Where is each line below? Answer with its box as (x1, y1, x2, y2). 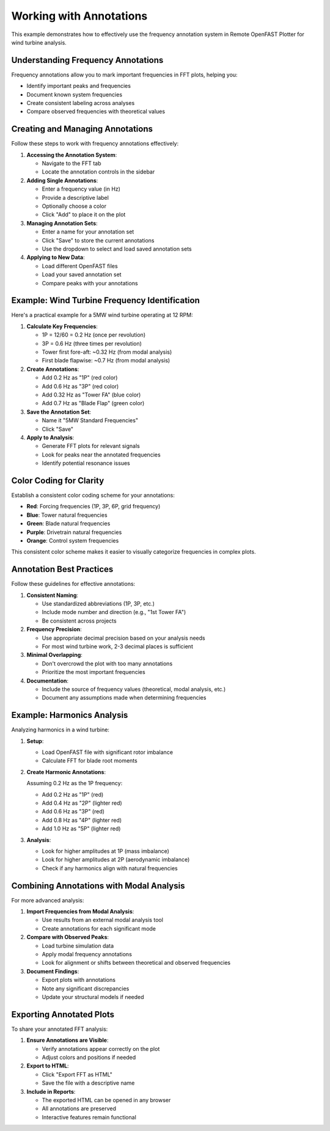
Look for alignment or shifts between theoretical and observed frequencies (42, 959, 231, 967)
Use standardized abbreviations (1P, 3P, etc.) (42, 600, 155, 607)
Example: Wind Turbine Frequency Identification (11, 295, 200, 306)
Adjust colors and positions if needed (42, 1054, 136, 1061)
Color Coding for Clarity (11, 475, 105, 486)
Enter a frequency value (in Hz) (42, 185, 120, 192)
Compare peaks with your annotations (42, 279, 138, 287)
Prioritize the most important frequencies (42, 668, 146, 676)
